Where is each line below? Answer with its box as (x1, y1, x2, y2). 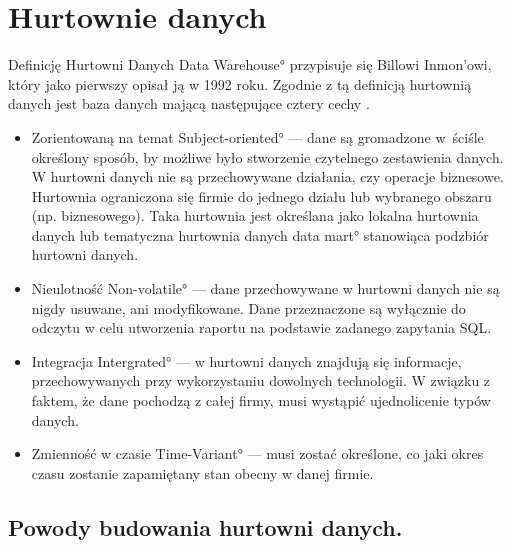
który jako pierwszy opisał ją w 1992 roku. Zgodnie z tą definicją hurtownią (8, 73, 472, 94)
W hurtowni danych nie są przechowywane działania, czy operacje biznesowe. (31, 166, 504, 187)
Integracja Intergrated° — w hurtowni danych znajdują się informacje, (31, 350, 462, 371)
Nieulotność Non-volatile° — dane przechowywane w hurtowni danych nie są (31, 278, 500, 299)
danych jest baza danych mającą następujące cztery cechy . (8, 93, 370, 114)
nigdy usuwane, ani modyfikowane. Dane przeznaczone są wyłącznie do (31, 297, 466, 318)
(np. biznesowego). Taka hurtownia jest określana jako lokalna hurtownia (31, 205, 479, 226)
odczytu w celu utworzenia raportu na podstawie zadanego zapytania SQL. (31, 317, 492, 338)
